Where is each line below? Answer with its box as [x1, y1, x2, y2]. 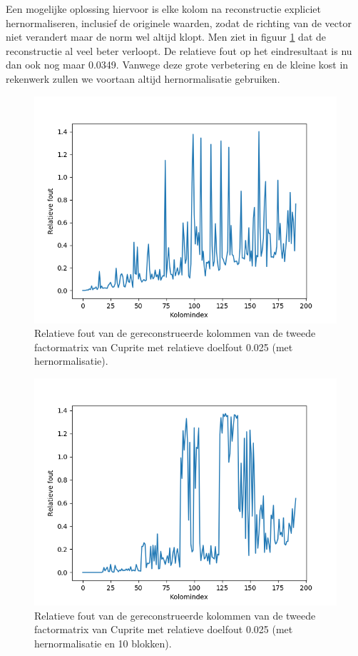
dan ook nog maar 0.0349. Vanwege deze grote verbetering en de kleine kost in [6, 57, 349, 72]
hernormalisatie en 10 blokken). [34, 635, 172, 650]
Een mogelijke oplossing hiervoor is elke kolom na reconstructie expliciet [6, 1, 322, 16]
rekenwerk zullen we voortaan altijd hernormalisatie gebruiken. [6, 71, 280, 86]
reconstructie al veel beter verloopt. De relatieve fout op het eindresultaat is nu [6, 43, 352, 58]
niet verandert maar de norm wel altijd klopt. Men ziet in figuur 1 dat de [6, 29, 327, 44]
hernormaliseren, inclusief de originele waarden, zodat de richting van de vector [6, 15, 352, 30]
